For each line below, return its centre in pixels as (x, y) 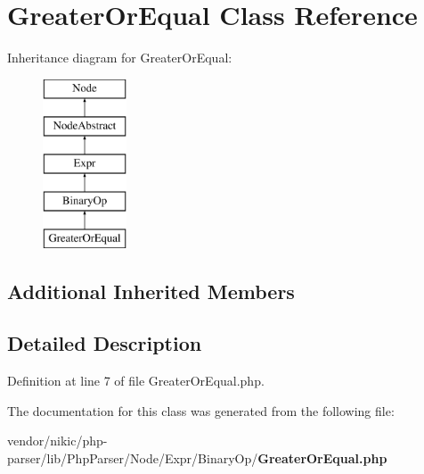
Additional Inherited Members (151, 291)
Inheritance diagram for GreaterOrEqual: (120, 58)
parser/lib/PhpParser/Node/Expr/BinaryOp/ (133, 458)
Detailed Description (105, 343)
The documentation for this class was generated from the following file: (201, 410)
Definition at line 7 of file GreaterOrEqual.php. (136, 381)
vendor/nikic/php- (57, 441)
